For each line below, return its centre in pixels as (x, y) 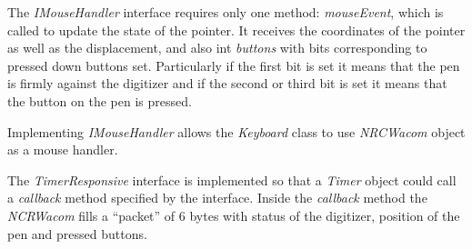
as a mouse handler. (63, 149)
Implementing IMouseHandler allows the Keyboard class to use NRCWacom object (236, 131)
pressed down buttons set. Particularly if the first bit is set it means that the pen (234, 65)
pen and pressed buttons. (77, 233)
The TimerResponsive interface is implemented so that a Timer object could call (232, 179)
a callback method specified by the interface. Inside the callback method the (217, 198)
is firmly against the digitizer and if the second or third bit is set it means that (227, 83)
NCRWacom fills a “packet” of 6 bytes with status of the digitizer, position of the (234, 215)
